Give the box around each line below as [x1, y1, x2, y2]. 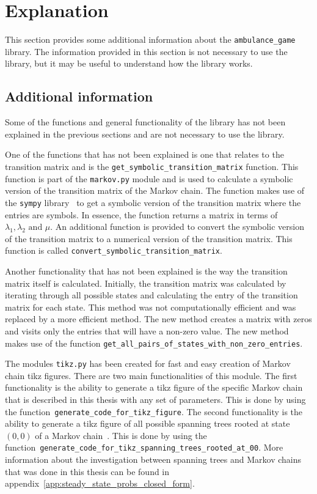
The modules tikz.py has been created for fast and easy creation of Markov [5, 357, 291, 370]
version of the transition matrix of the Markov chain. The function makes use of [5, 184, 305, 197]
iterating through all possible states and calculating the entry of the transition [5, 289, 298, 301]
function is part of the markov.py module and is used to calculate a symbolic [5, 172, 293, 185]
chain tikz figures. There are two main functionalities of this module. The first [5, 369, 297, 382]
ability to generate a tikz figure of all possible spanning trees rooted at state [5, 417, 290, 430]
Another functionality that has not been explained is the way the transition [5, 264, 288, 277]
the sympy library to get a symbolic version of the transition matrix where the [5, 196, 301, 208]
